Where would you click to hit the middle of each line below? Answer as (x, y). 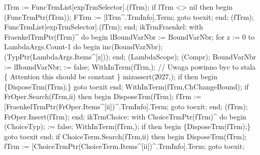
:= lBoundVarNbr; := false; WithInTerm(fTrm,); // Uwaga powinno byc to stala (130, 66)
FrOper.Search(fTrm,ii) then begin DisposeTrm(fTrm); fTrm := (103, 96)
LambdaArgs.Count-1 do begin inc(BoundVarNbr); (84, 46)
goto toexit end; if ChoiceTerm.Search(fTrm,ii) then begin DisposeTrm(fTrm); (125, 136)
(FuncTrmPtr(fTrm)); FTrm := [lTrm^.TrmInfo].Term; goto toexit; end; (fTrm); (129, 17)
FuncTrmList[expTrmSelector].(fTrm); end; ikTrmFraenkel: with (104, 27)
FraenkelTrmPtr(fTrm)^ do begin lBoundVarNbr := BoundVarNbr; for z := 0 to (129, 36)
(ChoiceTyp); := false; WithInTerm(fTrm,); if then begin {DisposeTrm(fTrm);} (127, 126)
